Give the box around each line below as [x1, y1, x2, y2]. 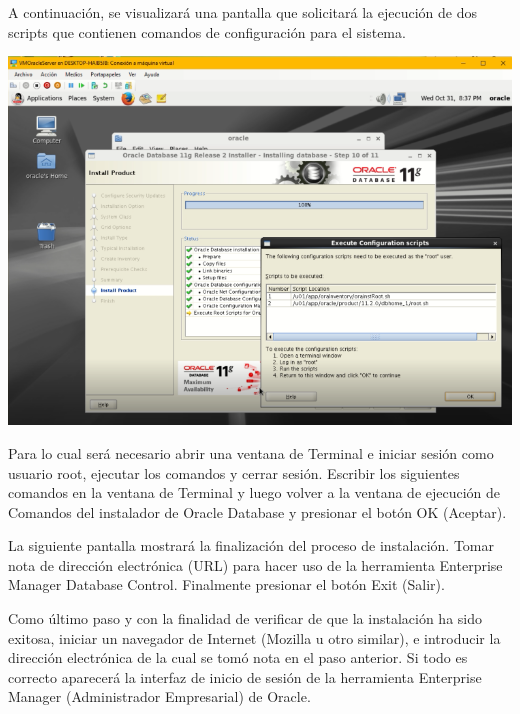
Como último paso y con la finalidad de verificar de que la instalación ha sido [8, 608, 482, 629]
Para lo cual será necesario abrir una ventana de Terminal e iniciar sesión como [8, 442, 494, 463]
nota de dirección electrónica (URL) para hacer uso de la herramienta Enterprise [8, 554, 503, 575]
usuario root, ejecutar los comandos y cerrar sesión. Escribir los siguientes [8, 462, 460, 483]
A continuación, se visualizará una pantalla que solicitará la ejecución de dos [8, 2, 477, 22]
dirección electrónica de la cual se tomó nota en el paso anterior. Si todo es [8, 647, 468, 668]
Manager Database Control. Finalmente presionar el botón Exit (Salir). [8, 574, 445, 595]
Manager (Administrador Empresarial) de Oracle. [8, 686, 311, 707]
